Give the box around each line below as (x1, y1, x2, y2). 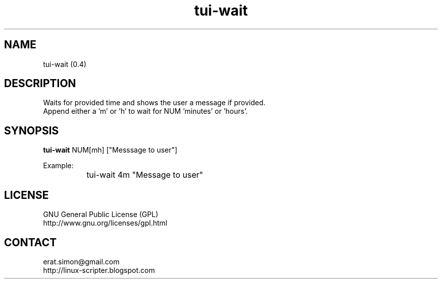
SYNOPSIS (4, 124, 59, 137)
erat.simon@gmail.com (43, 257, 120, 266)
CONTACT (4, 236, 57, 249)
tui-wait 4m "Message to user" (86, 170, 203, 180)
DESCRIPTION (4, 77, 76, 90)
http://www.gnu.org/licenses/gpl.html (43, 219, 168, 228)
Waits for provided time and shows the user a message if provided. (43, 98, 266, 107)
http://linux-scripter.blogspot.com (43, 265, 155, 274)
